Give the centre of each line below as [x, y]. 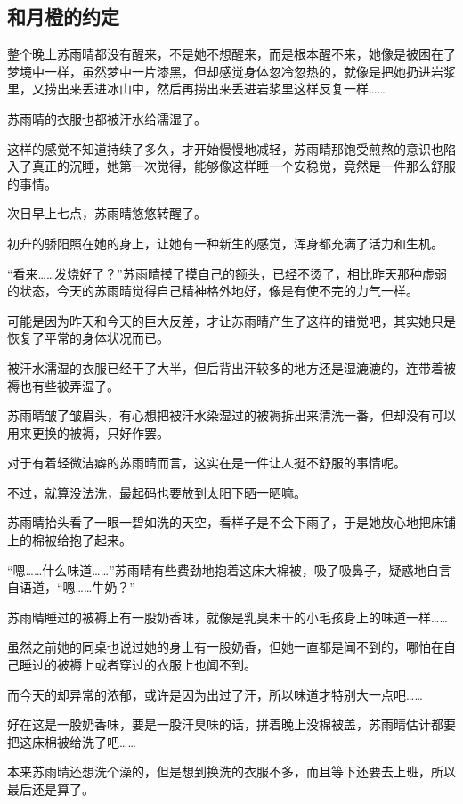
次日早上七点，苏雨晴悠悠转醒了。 [107, 213]
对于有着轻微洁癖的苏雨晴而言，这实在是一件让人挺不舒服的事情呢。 [207, 463]
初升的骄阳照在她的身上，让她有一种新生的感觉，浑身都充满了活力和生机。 [225, 243]
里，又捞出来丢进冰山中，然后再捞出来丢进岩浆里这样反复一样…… [196, 89]
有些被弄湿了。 [75, 385]
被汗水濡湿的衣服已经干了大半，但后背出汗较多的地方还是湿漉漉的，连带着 [225, 367]
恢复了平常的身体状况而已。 [88, 338]
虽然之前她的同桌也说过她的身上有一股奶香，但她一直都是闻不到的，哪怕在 [225, 647]
